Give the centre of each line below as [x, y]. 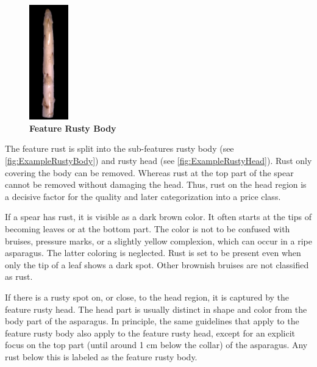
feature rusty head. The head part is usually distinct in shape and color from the [156, 309]
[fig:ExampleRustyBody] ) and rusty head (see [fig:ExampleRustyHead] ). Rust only [158, 160]
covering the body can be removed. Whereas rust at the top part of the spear [149, 172]
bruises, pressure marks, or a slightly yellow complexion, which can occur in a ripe [158, 241]
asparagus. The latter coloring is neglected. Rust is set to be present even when [153, 253]
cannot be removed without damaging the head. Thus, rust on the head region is [156, 184]
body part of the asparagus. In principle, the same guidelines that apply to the [152, 321]
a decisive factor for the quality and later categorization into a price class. [143, 196]
